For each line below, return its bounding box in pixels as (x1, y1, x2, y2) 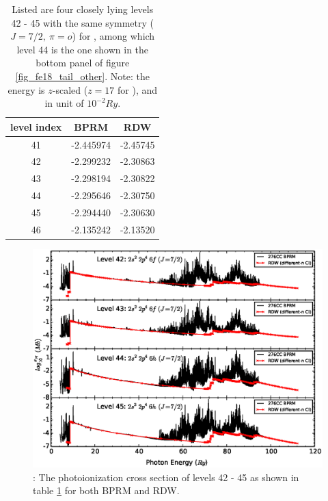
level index (10, 119, 62, 133)
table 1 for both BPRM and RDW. (33, 483, 180, 498)
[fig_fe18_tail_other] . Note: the (15, 68, 150, 83)
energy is (8, 82, 45, 97)
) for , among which (72, 29, 155, 43)
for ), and (118, 82, 158, 97)
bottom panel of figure (36, 55, 130, 70)
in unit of (44, 96, 84, 110)
